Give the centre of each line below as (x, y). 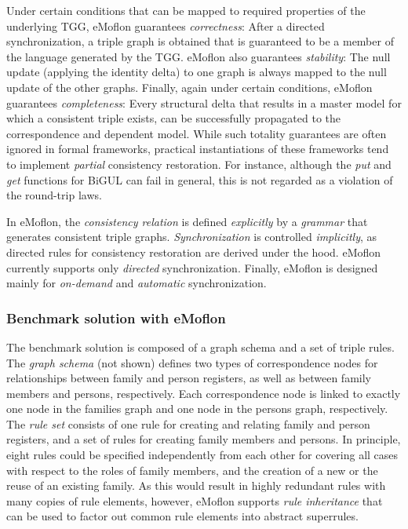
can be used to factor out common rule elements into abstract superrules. (182, 516)
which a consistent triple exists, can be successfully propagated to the (174, 118)
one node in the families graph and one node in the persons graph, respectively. (197, 409)
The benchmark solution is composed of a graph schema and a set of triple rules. (200, 347)
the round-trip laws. (54, 195)
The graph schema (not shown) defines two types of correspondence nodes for (192, 362)
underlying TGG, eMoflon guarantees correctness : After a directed (166, 26)
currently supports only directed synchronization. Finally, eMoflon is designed (192, 267)
